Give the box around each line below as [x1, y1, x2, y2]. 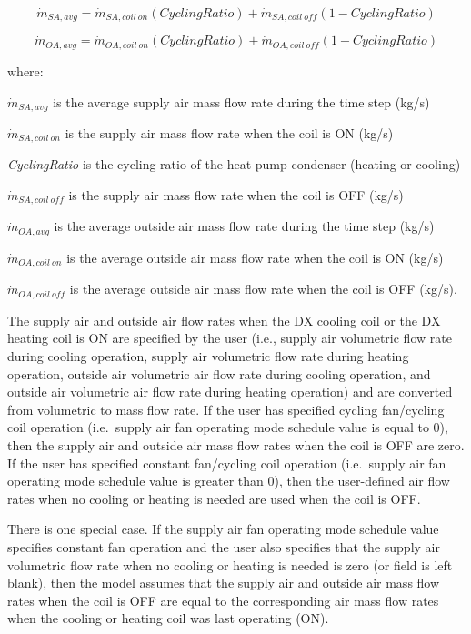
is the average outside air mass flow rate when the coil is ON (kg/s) [66, 247, 444, 267]
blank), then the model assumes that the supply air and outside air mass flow [7, 573, 440, 592]
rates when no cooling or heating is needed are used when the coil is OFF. [7, 488, 421, 508]
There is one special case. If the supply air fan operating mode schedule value [7, 519, 439, 538]
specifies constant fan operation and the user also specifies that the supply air [7, 537, 440, 556]
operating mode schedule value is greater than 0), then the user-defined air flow [7, 471, 450, 490]
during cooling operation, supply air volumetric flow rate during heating [7, 347, 409, 365]
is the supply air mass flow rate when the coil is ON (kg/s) [65, 123, 394, 142]
